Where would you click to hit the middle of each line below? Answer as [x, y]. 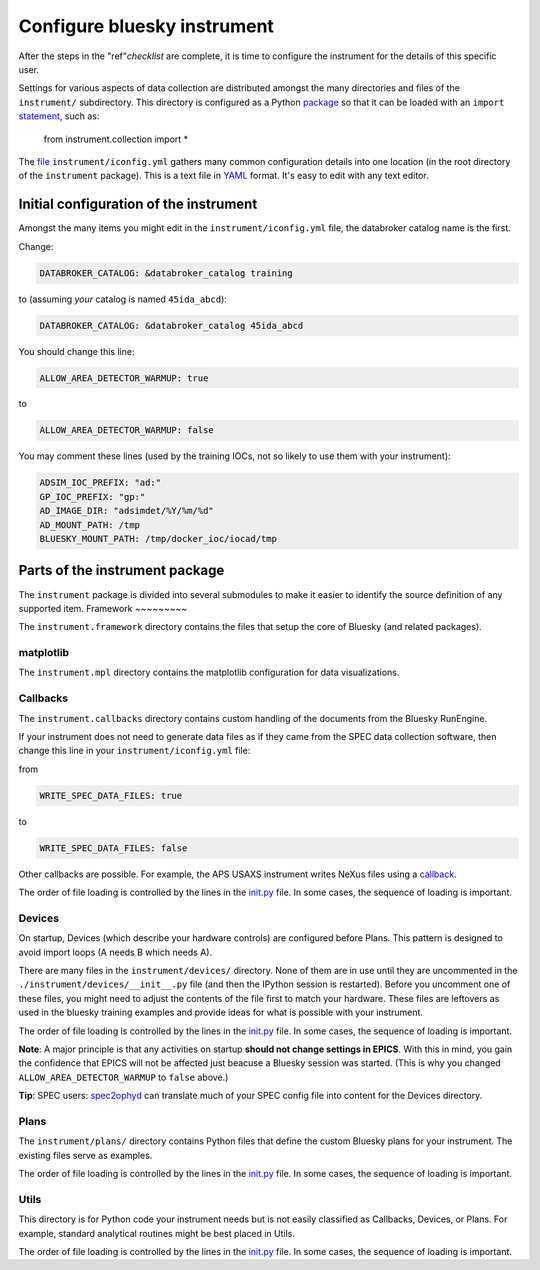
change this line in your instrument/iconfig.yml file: [134, 751]
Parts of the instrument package [121, 570]
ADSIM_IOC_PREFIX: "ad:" [100, 483]
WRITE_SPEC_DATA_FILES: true [111, 795]
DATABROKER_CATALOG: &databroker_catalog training [166, 273]
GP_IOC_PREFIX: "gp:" [92, 496]
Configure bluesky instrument [146, 26]
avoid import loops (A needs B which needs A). [115, 952]
